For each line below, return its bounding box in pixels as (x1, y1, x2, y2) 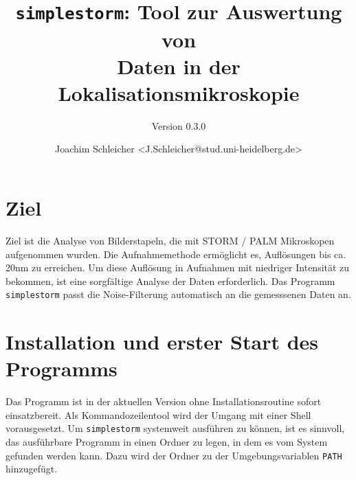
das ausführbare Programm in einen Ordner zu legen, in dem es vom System (5, 435, 328, 449)
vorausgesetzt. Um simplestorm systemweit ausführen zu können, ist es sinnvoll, (5, 421, 345, 435)
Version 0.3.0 (151, 118, 206, 133)
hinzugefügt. (5, 461, 58, 476)
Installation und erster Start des (5, 328, 319, 356)
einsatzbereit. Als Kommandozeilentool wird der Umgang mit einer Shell (5, 407, 311, 422)
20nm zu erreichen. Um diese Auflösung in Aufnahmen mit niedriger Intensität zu (5, 260, 350, 275)
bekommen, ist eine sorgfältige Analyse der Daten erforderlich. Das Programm (5, 273, 335, 288)
